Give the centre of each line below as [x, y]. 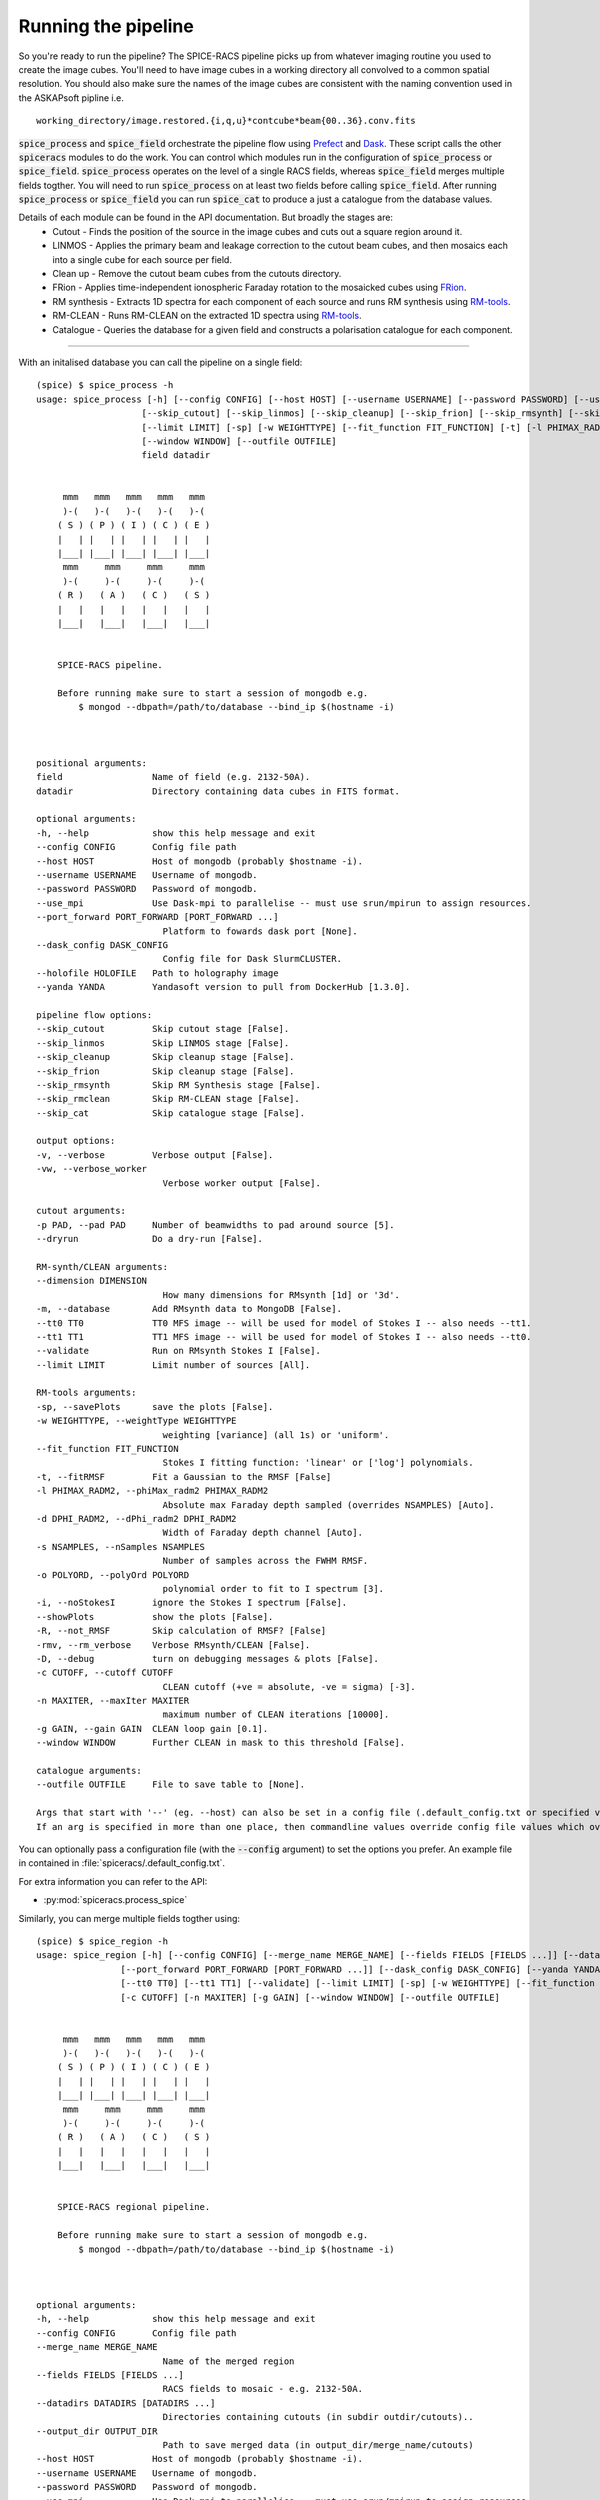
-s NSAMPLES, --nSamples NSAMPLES [120, 1546]
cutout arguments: [81, 1211]
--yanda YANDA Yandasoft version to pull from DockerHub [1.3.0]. [223, 987]
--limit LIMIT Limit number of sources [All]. [173, 1364]
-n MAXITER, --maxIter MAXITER [113, 1701]
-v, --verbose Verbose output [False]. [155, 1154]
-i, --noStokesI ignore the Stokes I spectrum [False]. [192, 1603]
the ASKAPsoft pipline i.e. [71, 97]
